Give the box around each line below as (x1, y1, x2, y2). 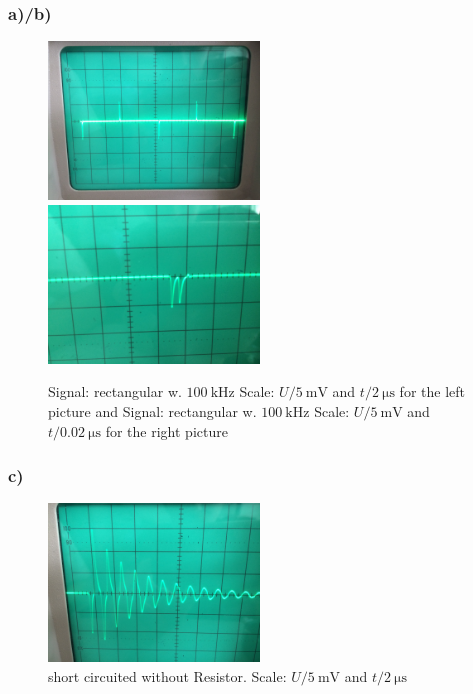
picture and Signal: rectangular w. (48, 401, 257, 421)
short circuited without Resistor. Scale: (48, 666, 287, 686)
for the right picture (105, 420, 228, 441)
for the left (399, 381, 465, 402)
